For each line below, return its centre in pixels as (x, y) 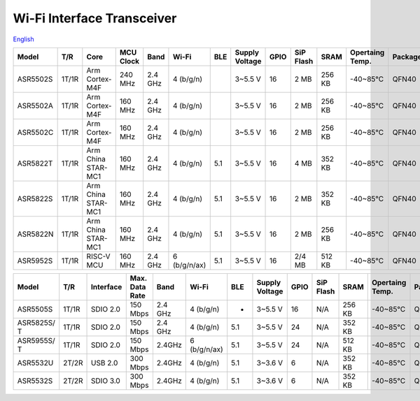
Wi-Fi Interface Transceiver (95, 18)
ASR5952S (35, 261)
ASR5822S (35, 198)
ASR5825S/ (36, 323)
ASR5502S (35, 79)
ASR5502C (35, 132)
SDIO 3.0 (106, 381)
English (23, 39)
